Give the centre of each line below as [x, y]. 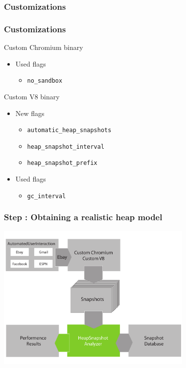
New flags [30, 113]
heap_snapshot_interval [66, 147]
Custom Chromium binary [44, 47]
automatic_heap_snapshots [69, 130]
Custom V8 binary [32, 96]
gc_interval [46, 196]
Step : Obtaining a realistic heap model [83, 217]
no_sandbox [45, 81]
